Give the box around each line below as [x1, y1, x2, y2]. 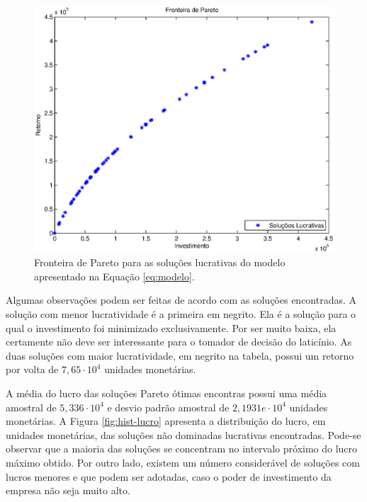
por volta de [6, 362, 59, 377]
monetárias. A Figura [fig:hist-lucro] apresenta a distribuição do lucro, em [6, 413, 326, 428]
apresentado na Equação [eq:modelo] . [34, 268, 195, 283]
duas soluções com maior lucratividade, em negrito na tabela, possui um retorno [6, 348, 354, 363]
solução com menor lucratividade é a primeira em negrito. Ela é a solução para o [6, 307, 356, 321]
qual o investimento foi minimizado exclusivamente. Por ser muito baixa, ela [6, 320, 337, 335]
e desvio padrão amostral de [107, 399, 230, 414]
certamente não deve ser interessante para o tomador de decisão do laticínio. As [6, 334, 352, 349]
